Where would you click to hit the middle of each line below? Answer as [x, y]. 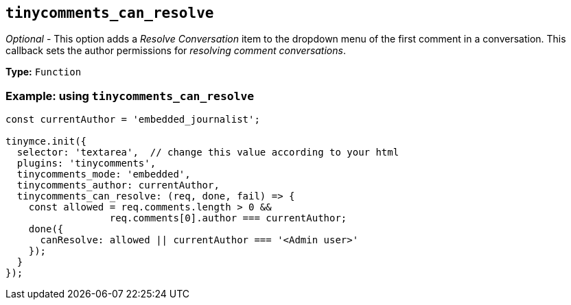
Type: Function [44, 72]
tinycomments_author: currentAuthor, [118, 185]
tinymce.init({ [46, 142]
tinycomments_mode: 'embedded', [104, 174]
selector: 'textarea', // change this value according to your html [208, 152]
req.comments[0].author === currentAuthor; [228, 218]
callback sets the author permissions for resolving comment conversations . [176, 51]
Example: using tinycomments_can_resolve [130, 96]
